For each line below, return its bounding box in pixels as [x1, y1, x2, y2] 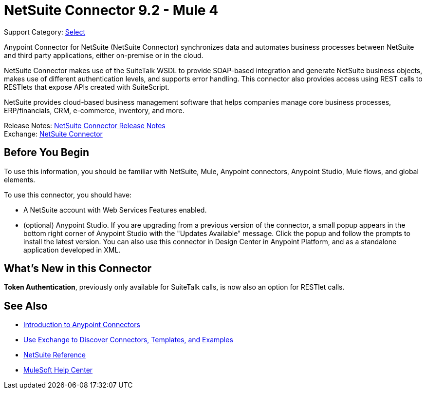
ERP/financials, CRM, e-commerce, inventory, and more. [4, 106, 185, 115]
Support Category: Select [4, 27, 86, 36]
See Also [4, 299, 48, 312]
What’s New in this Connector [4, 262, 152, 275]
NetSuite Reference [23, 351, 86, 359]
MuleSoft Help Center [23, 366, 93, 374]
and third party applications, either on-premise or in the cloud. [4, 51, 204, 59]
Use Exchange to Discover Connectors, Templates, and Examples [23, 335, 233, 344]
